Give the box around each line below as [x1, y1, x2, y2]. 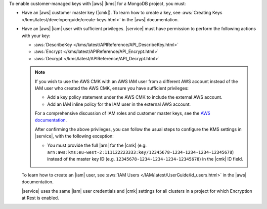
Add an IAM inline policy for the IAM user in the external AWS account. [47, 101, 191, 107]
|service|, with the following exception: [35, 133, 114, 139]
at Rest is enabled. [21, 195, 59, 201]
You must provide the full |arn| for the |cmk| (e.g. [47, 142, 147, 148]
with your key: [21, 33, 50, 39]
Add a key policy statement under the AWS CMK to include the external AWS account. [47, 94, 222, 100]
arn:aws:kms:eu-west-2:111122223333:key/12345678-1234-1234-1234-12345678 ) [47, 149, 234, 155]
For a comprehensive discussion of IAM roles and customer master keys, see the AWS [35, 110, 211, 116]
